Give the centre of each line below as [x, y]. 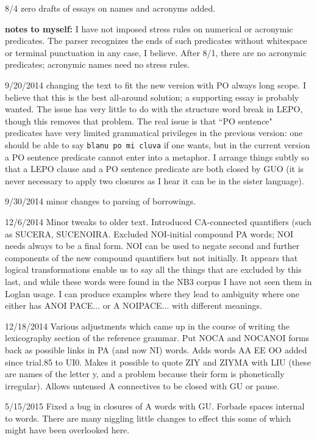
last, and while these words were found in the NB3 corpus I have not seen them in [158, 281]
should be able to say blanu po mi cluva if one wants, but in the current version [158, 144]
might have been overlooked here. [67, 430]
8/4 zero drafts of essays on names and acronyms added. [110, 8]
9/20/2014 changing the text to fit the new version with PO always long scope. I [155, 85]
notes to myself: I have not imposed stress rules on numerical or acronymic [149, 28]
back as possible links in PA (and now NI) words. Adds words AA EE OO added [156, 349]
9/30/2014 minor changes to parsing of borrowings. [101, 201]
